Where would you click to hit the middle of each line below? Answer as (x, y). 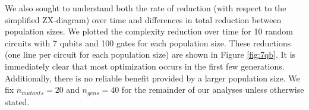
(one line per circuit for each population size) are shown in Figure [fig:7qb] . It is (150, 54)
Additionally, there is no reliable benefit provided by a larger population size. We (152, 78)
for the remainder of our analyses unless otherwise (213, 89)
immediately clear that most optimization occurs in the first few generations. (145, 66)
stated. (17, 101)
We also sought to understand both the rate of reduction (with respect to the (146, 8)
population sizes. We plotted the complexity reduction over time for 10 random (149, 31)
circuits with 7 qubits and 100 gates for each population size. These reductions (148, 43)
